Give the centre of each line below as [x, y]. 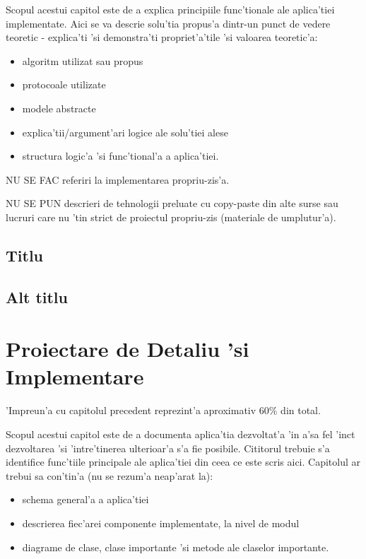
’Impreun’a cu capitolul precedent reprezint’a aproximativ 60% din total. [163, 410]
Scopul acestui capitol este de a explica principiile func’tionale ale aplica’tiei [170, 9]
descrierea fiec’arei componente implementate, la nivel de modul [161, 523]
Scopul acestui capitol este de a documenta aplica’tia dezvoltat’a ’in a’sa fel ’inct [181, 434]
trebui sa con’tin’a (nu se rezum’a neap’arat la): [110, 475]
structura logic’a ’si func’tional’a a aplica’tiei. [120, 156]
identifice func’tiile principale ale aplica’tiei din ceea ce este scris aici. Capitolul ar [183, 462]
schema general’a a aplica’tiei [85, 499]
